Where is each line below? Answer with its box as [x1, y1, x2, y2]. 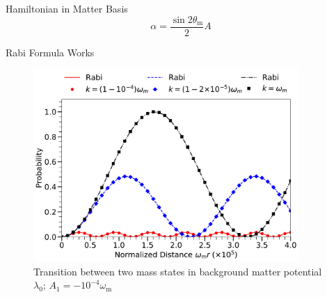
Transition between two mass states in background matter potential [33, 264, 322, 278]
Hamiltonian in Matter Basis [6, 1, 128, 15]
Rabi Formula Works [6, 45, 95, 59]
